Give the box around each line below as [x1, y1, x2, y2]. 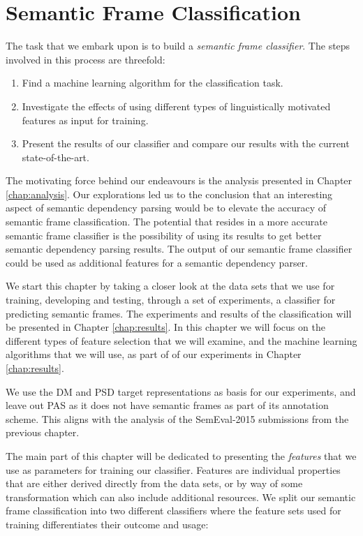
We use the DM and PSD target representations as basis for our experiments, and [6, 384, 356, 399]
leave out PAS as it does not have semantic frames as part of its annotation [6, 398, 329, 412]
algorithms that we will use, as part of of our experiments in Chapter [6, 347, 302, 362]
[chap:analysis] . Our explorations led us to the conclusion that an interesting [6, 186, 333, 201]
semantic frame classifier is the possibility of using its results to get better [6, 228, 322, 242]
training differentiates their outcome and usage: [6, 516, 209, 531]
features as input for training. [22, 112, 149, 127]
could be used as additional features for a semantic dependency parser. [6, 255, 308, 269]
